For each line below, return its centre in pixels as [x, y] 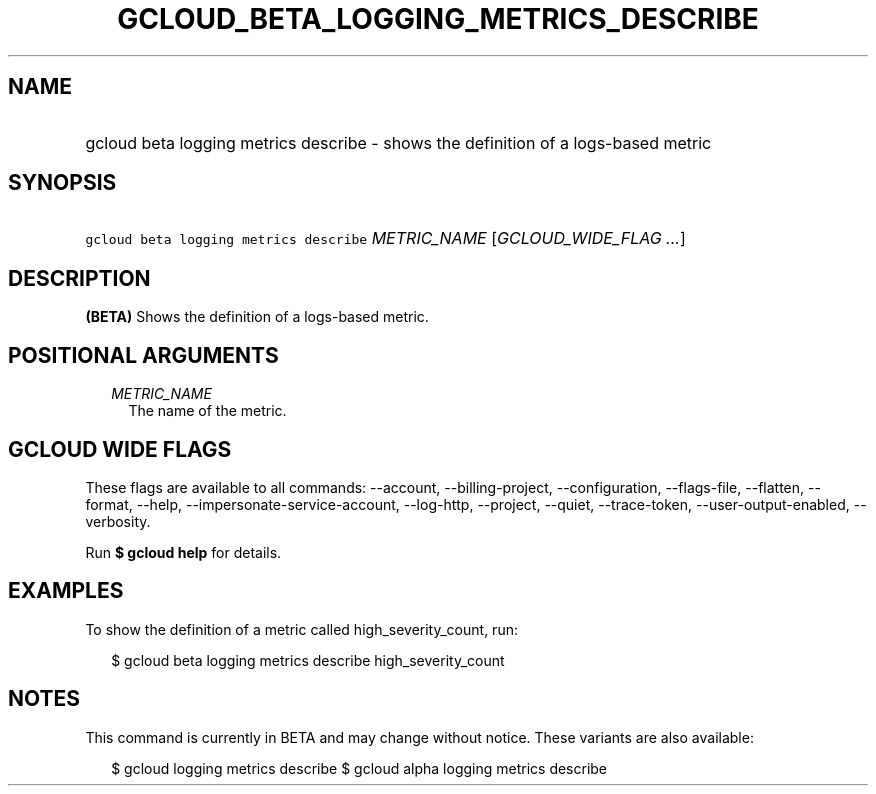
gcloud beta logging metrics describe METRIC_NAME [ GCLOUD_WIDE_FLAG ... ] [385, 238]
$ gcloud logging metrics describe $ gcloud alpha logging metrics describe [359, 768]
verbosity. [118, 521]
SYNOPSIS [62, 183]
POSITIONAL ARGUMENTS [143, 355]
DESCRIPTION [79, 278]
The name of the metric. [207, 411]
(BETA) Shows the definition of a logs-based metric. [257, 317]
